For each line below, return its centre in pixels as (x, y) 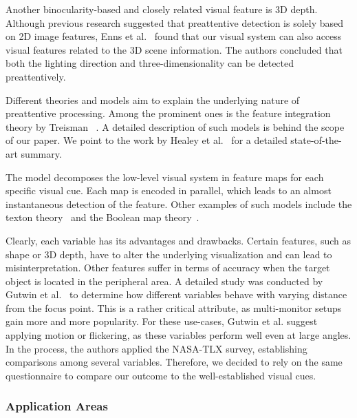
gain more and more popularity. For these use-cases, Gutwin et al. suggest (162, 321)
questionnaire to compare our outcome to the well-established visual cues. (161, 375)
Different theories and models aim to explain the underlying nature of (153, 100)
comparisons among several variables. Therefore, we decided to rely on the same (174, 362)
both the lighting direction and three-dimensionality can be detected (150, 63)
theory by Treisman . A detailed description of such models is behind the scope (175, 126)
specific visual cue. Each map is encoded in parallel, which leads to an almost (169, 190)
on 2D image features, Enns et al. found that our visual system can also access (174, 36)
